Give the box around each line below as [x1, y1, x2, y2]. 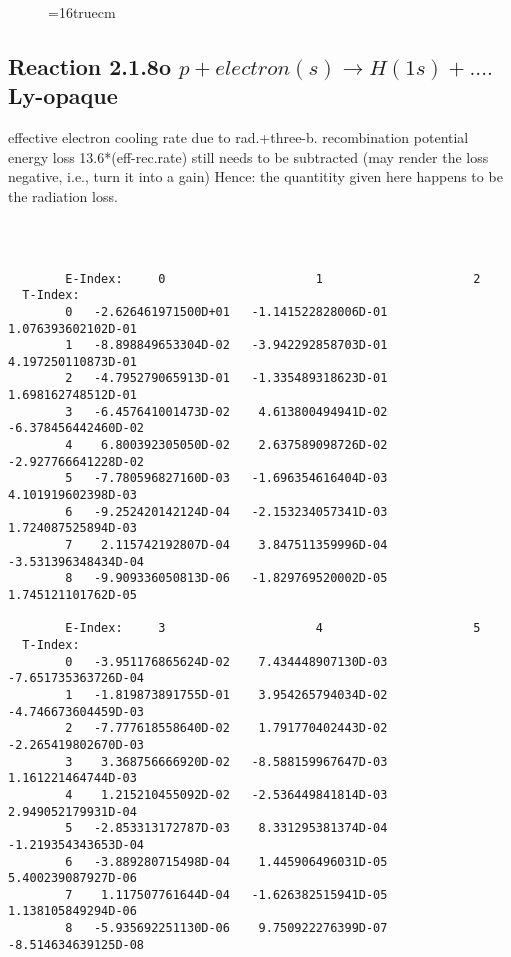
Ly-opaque [8, 80, 118, 111]
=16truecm [48, 2, 116, 22]
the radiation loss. [8, 185, 118, 206]
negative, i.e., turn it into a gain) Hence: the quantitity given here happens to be [8, 166, 503, 187]
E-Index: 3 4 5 [65, 621, 481, 636]
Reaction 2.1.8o [8, 50, 171, 81]
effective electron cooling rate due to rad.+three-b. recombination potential [8, 127, 469, 148]
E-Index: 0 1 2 [65, 271, 481, 286]
